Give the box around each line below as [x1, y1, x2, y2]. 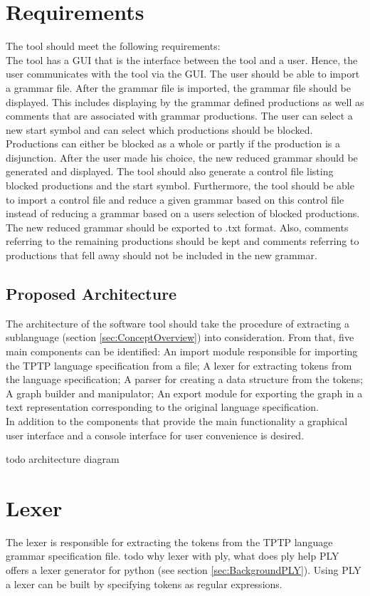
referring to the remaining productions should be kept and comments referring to [6, 234, 359, 249]
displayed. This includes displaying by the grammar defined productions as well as [6, 94, 364, 109]
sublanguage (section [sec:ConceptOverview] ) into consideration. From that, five [6, 330, 354, 345]
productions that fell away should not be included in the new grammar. [6, 248, 317, 263]
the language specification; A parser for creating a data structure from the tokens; [6, 372, 364, 387]
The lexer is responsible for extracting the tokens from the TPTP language [6, 534, 333, 549]
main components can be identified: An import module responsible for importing [6, 344, 358, 359]
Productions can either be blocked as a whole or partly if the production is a [6, 136, 341, 151]
